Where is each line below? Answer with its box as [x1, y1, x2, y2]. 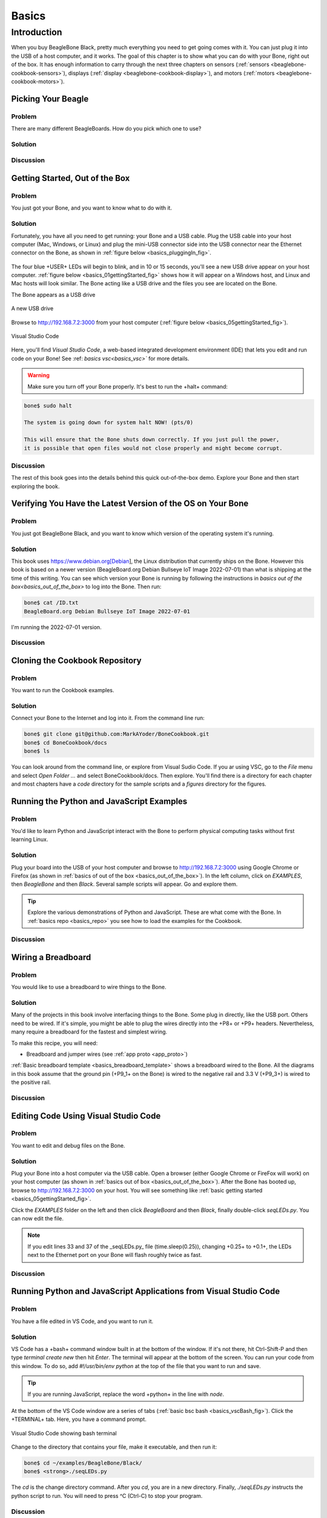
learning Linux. [11, 836, 48, 843]
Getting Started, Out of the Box [11, 173, 130, 183]
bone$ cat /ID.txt [24, 599, 79, 607]
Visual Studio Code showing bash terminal [11, 1429, 117, 1437]
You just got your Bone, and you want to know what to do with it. [11, 204, 173, 212]
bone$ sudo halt [24, 402, 73, 409]
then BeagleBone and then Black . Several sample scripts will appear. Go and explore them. [11, 880, 238, 888]
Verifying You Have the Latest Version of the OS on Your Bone [11, 499, 249, 509]
